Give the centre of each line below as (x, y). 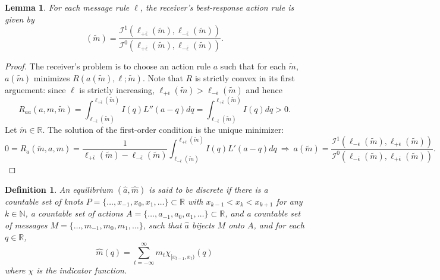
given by (20, 19)
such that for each (253, 66)
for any (289, 201)
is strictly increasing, (117, 89)
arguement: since (35, 89)
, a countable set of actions (74, 213)
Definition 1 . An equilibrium (59, 189)
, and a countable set (263, 213)
